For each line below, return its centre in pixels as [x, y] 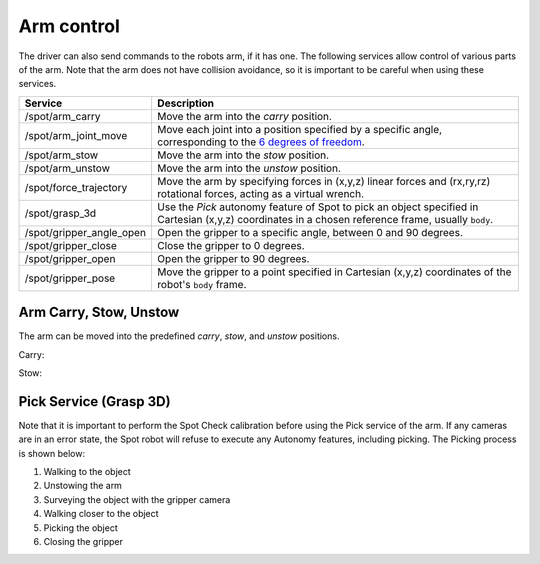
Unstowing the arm [82, 486]
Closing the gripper [83, 542]
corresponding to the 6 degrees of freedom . [260, 142]
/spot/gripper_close [70, 245]
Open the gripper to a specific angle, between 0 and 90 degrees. [310, 232]
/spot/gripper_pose [70, 278]
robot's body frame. [201, 284]
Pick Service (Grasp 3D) [94, 401]
